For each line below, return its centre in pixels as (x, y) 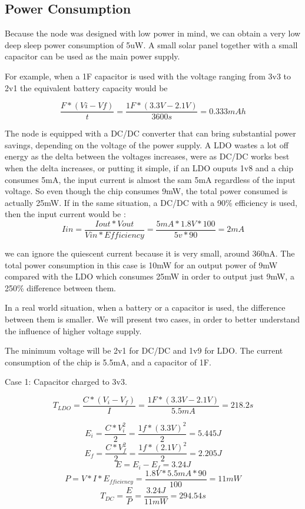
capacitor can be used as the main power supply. (92, 56)
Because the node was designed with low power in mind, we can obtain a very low (153, 33)
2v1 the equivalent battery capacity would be (86, 87)
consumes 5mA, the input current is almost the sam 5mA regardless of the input (150, 179)
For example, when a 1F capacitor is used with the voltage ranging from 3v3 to (148, 76)
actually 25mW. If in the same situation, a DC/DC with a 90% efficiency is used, (151, 202)
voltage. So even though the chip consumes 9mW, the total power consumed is (146, 191)
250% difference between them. (60, 287)
